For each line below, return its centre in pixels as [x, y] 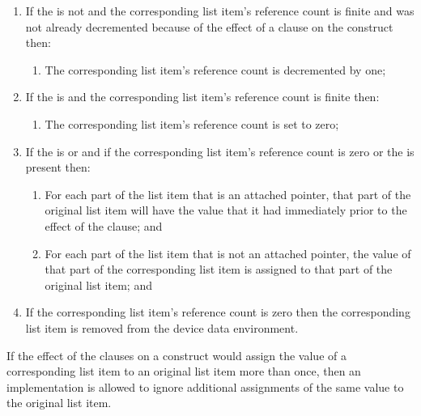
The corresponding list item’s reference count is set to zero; [192, 123]
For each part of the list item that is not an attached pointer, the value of [228, 253]
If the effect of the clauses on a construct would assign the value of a [176, 355]
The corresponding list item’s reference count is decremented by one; [215, 69]
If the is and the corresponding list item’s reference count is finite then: [202, 97]
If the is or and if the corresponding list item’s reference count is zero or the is [220, 151]
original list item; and [98, 284]
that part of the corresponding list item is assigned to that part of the [219, 269]
